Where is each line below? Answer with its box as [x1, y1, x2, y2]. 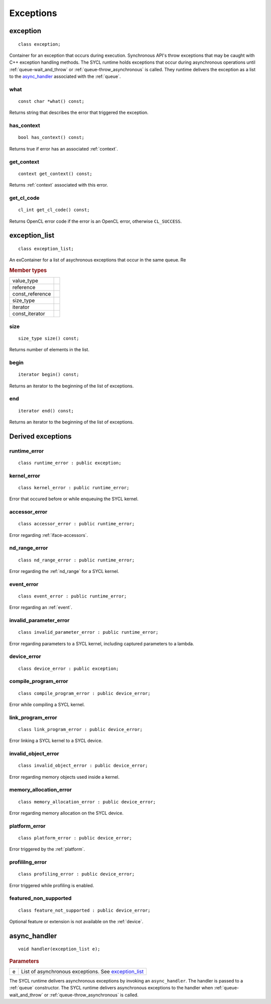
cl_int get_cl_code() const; [18, 207, 90, 213]
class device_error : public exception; [18, 665, 119, 671]
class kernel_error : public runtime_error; [18, 485, 130, 490]
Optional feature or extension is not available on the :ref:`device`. [9, 919, 144, 925]
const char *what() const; [18, 98, 85, 104]
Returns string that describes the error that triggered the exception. [9, 109, 149, 115]
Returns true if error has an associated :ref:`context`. [9, 146, 118, 152]
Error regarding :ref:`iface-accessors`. [9, 532, 88, 538]
